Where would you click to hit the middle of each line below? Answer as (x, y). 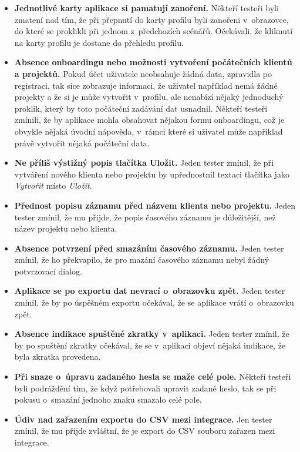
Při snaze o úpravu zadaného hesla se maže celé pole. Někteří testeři (153, 376)
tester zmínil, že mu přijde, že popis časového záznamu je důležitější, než (145, 217)
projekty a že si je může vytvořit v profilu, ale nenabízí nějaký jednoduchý (149, 97)
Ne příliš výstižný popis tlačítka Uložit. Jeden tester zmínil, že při (144, 163)
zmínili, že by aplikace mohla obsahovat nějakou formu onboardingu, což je (149, 120)
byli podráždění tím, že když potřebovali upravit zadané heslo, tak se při (145, 388)
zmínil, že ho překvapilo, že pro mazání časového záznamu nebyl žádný (142, 260)
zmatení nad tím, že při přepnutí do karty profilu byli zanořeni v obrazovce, (151, 19)
